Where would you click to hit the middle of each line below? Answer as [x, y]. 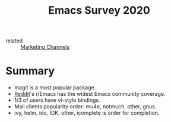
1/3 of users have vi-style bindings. [57, 100]
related [14, 41]
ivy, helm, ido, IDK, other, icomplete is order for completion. [87, 113]
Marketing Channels [45, 47]
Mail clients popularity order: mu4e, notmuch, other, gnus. [85, 107]
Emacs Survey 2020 [99, 10]
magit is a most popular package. [55, 87]
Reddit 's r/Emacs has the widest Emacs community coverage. [90, 94]
